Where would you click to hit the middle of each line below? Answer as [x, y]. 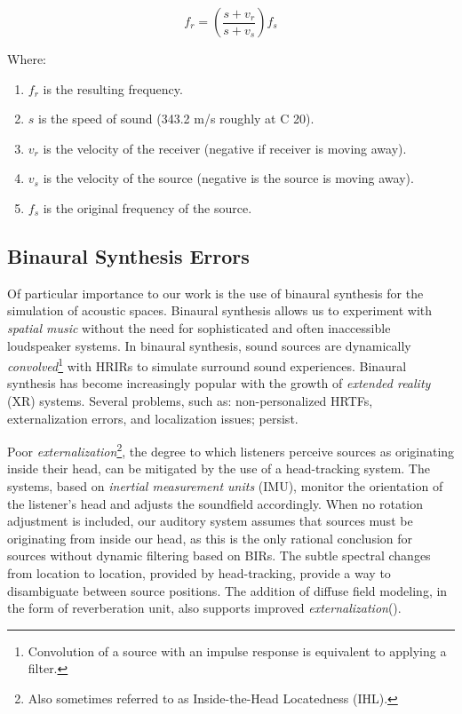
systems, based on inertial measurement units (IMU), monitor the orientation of [225, 486]
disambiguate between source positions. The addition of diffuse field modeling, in [227, 590]
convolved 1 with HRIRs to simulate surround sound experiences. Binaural [207, 365]
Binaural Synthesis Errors [128, 255]
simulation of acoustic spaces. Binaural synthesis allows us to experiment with [220, 310]
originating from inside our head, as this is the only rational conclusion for [210, 538]
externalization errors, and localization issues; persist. [153, 418]
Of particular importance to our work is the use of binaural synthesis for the [215, 293]
